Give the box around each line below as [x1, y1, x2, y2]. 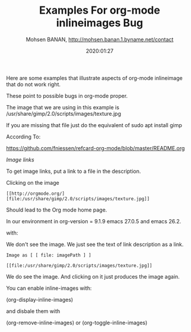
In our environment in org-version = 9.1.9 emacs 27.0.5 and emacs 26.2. [6, 217, 182, 225]
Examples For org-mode [39, 4, 160, 17]
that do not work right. [6, 81, 61, 88]
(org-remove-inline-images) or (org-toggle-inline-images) [6, 319, 148, 326]
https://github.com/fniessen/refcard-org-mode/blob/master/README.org [6, 144, 185, 151]
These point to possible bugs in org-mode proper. [6, 92, 128, 99]
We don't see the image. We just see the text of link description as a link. [6, 241, 184, 248]
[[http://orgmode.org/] [6, 191, 65, 197]
